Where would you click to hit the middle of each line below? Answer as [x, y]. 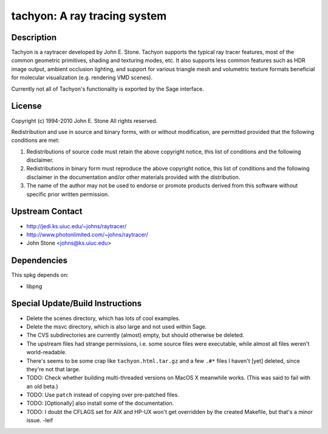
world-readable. [46, 352]
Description [34, 37]
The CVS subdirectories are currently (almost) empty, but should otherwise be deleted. [135, 335]
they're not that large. [53, 369]
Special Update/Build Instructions [77, 303]
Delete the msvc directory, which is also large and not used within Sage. [117, 326]
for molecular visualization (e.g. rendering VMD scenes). [82, 78]
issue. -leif [40, 421]
